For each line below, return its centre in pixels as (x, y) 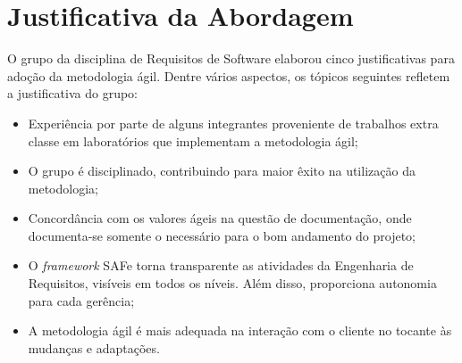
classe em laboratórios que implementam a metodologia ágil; (193, 140)
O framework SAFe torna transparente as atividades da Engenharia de (221, 265)
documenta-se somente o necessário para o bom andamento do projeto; (222, 235)
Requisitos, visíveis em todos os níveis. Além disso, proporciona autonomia (232, 283)
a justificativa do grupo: (72, 93)
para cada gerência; (81, 300)
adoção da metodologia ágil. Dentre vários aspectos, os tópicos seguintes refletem (229, 75)
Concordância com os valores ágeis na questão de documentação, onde (220, 218)
